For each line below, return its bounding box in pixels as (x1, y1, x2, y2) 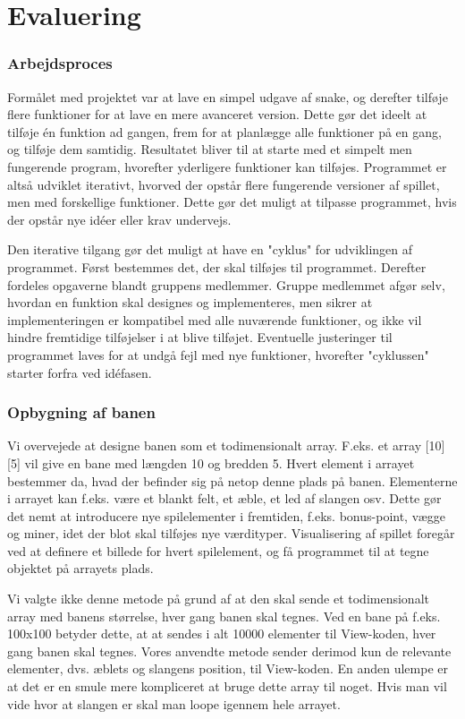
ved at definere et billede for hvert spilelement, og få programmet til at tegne (7, 541, 429, 560)
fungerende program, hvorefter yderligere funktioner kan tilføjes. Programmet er (7, 157, 447, 175)
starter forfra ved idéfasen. (7, 363, 152, 381)
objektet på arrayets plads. (7, 559, 154, 578)
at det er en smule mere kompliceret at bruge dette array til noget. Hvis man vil (7, 677, 447, 696)
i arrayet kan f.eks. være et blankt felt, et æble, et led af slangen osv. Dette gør (7, 489, 442, 508)
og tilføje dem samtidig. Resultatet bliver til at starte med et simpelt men (7, 140, 412, 158)
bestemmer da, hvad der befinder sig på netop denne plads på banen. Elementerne (7, 471, 458, 490)
